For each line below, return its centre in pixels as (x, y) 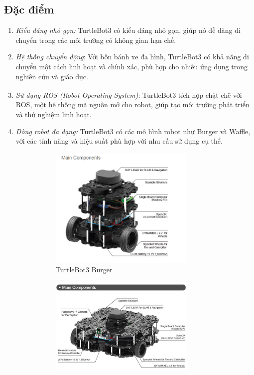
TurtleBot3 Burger (84, 270)
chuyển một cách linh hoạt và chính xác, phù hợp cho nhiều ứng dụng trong (131, 66)
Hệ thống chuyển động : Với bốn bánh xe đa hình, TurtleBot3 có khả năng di (132, 57)
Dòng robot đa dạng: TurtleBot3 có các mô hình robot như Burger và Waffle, (133, 131)
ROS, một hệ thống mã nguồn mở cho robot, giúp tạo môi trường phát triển (132, 104)
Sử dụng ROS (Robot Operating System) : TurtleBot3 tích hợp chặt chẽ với (129, 94)
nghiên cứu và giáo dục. (52, 76)
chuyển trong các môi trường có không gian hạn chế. (96, 40)
